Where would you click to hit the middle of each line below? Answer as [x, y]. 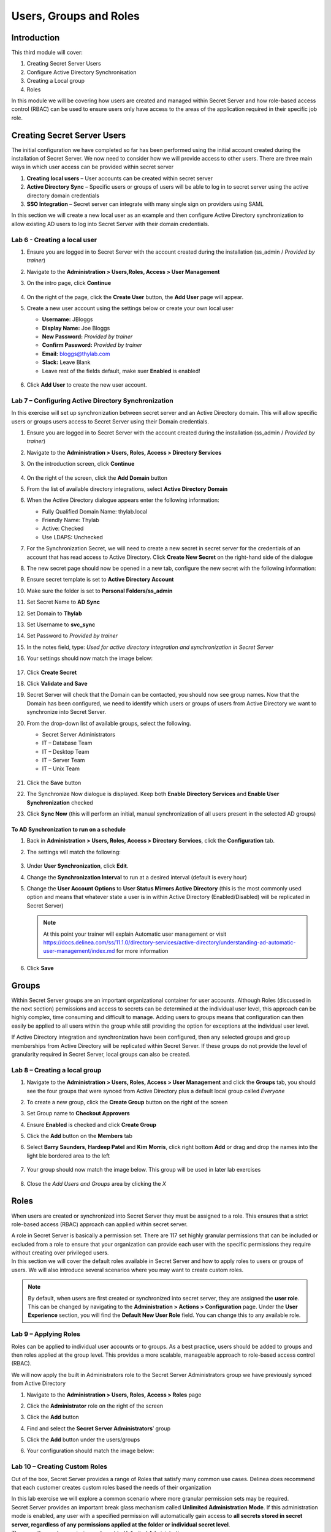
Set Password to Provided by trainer [72, 636]
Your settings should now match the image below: [90, 658]
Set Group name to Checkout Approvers [78, 1113]
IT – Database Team [67, 743]
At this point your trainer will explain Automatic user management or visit [135, 934]
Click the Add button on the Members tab [80, 1136]
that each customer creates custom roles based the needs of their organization [111, 1488]
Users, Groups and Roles [76, 16]
